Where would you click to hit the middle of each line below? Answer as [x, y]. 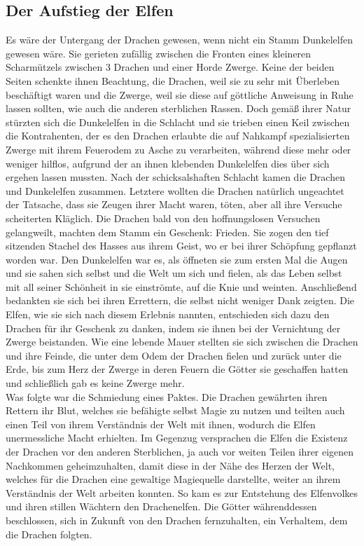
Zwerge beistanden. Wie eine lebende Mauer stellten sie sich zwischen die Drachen [182, 342]
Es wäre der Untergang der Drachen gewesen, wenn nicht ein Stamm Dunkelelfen [179, 40]
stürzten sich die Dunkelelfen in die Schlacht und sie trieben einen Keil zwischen [178, 122]
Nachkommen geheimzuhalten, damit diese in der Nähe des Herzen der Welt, [170, 465]
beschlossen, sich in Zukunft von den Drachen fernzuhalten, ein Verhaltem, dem [177, 520]
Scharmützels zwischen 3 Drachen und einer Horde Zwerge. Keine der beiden [170, 67]
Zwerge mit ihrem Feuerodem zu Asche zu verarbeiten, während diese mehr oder [178, 149]
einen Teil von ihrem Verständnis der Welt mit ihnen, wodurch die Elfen [161, 424]
